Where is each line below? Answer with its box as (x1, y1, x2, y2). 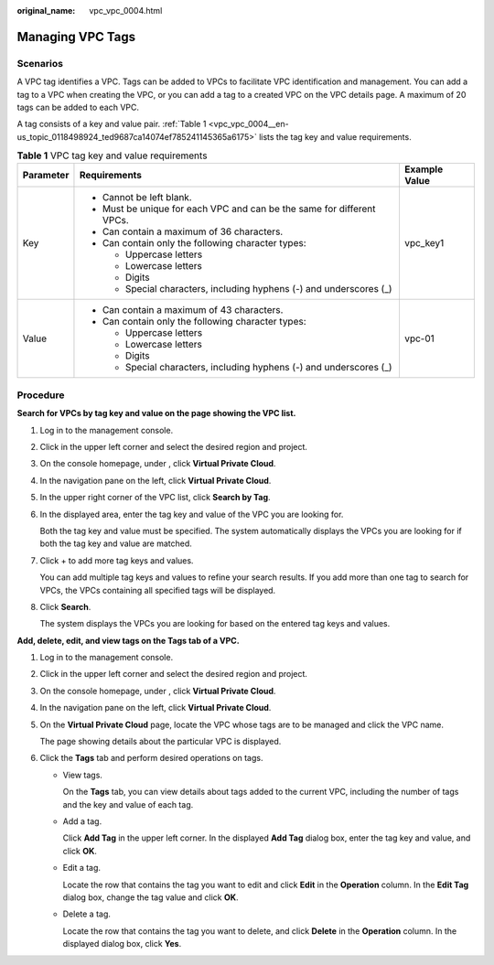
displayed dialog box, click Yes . (62, 938, 182, 949)
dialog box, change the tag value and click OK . (62, 892, 239, 903)
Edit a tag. (62, 863, 101, 874)
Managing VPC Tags (16, 28, 136, 45)
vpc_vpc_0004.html (89, 5, 163, 16)
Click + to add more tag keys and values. (39, 554, 194, 566)
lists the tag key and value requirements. (259, 131, 412, 142)
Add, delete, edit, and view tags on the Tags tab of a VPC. (16, 635, 240, 646)
